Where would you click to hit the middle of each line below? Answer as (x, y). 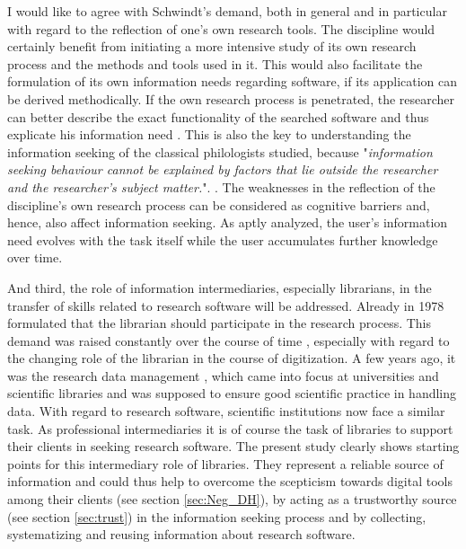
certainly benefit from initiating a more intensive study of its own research (212, 46)
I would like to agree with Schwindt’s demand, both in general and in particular (227, 11)
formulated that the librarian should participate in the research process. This (220, 323)
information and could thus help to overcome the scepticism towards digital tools (230, 481)
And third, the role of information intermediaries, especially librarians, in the (220, 287)
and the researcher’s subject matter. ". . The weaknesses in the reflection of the (221, 186)
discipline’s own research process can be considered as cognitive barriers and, (219, 204)
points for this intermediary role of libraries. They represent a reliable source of (225, 463)
